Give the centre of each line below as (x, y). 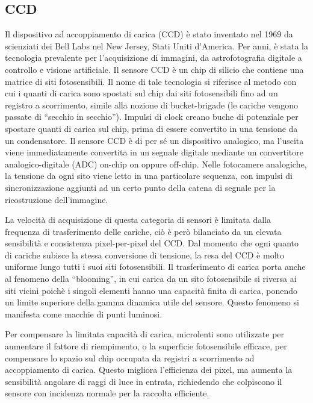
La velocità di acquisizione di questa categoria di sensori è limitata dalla (138, 220)
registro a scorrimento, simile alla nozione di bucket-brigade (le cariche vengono (151, 105)
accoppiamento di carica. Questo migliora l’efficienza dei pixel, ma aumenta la (149, 370)
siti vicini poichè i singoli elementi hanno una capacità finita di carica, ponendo (151, 290)
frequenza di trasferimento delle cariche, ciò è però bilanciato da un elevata (143, 231)
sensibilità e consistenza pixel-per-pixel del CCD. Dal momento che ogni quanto (152, 243)
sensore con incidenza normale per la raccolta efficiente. (107, 393)
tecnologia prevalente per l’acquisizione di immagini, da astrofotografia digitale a (153, 58)
